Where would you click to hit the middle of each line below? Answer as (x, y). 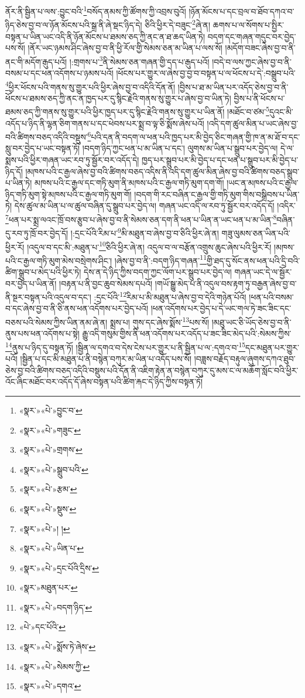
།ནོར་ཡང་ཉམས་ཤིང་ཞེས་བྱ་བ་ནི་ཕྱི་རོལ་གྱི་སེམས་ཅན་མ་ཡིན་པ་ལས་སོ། (125, 48)
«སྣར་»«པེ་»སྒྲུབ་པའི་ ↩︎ (54, 469)
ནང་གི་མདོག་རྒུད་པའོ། (36, 61)
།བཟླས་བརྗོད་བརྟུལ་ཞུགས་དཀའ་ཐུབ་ (245, 359)
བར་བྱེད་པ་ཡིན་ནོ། (31, 283)
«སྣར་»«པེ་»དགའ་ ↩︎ (50, 686)
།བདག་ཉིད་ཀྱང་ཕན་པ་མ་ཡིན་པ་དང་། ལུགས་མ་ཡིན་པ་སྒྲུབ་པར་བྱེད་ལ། (180, 148)
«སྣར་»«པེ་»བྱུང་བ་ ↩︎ (51, 410)
